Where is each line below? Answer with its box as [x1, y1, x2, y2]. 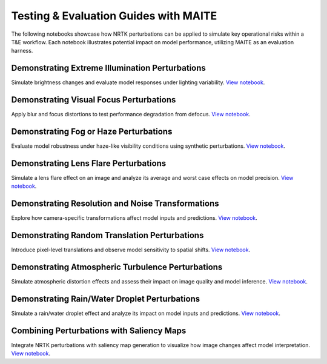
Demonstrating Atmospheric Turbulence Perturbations [11, 262, 223, 272]
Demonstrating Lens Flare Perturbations [11, 158, 167, 168]
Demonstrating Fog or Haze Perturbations [11, 126, 173, 136]
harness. [11, 47, 33, 55]
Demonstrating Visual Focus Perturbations [11, 94, 176, 105]
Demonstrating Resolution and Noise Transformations [11, 199, 219, 209]
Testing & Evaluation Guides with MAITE [11, 9, 217, 22]
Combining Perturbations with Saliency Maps [11, 325, 187, 336]
